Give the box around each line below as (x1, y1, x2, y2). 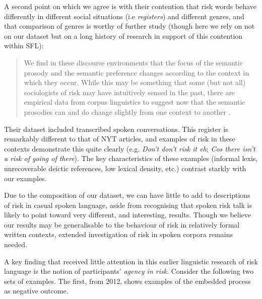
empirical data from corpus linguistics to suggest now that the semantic (24, 97, 245, 107)
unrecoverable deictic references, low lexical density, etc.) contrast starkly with (4, 163, 246, 173)
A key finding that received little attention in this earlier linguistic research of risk (4, 256, 258, 266)
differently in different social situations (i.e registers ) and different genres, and (4, 11, 244, 21)
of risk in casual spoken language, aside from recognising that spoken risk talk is (4, 199, 252, 210)
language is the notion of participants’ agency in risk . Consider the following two (4, 266, 254, 276)
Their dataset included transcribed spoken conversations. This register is (4, 123, 228, 134)
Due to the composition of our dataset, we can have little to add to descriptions (4, 190, 250, 200)
